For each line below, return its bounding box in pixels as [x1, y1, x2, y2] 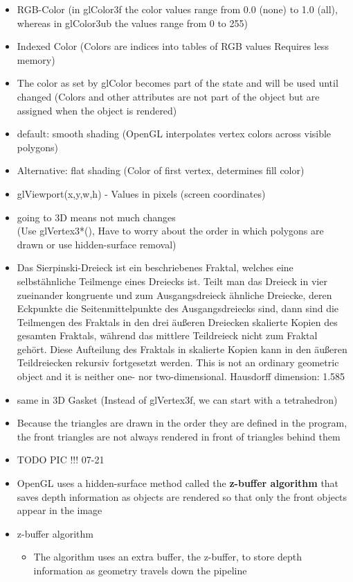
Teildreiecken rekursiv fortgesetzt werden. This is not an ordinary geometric [17, 355, 339, 370]
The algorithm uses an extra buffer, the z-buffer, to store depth [33, 549, 302, 564]
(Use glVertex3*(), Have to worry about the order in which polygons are [17, 223, 324, 238]
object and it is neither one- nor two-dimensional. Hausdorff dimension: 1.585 [17, 369, 345, 384]
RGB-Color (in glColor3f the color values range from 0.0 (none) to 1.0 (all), [17, 2, 338, 16]
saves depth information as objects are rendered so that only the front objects [17, 489, 347, 504]
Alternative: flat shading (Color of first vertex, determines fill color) [17, 163, 305, 178]
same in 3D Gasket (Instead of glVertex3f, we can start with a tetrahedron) [17, 392, 338, 406]
